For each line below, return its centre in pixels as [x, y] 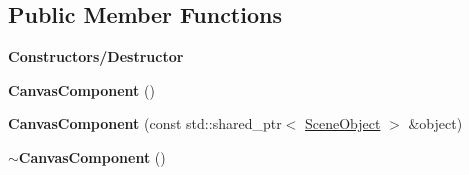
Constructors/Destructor [96, 56]
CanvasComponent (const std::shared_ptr [145, 123]
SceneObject [342, 123]
